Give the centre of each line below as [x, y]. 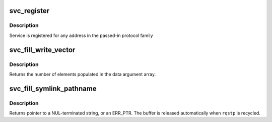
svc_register [29, 11]
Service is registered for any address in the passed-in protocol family [81, 35]
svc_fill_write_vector [42, 50]
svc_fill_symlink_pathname [53, 88]
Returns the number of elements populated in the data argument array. [83, 74]
